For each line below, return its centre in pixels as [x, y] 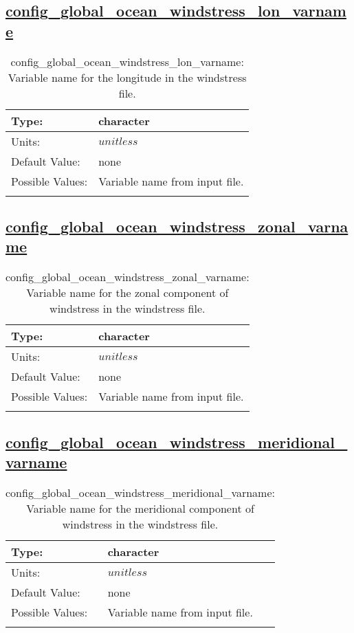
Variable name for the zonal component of [128, 293]
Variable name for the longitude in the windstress [127, 77]
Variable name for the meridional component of [140, 508]
